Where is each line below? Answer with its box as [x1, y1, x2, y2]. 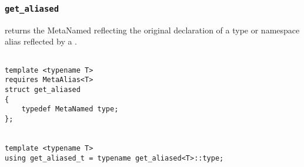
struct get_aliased [5, 85, 81, 94]
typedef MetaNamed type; [21, 105, 119, 114]
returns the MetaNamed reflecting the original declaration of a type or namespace [5, 23, 300, 36]
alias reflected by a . [5, 35, 77, 47]
